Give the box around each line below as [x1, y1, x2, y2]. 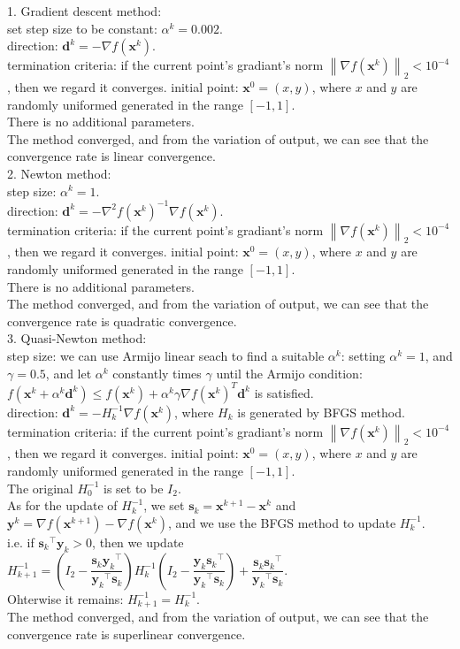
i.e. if [7, 532, 34, 551]
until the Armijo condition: [216, 363, 363, 382]
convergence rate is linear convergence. [7, 147, 216, 165]
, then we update [92, 532, 184, 551]
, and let [45, 363, 92, 382]
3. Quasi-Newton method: [7, 329, 147, 347]
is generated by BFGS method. [237, 402, 405, 421]
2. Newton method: [7, 164, 111, 182]
